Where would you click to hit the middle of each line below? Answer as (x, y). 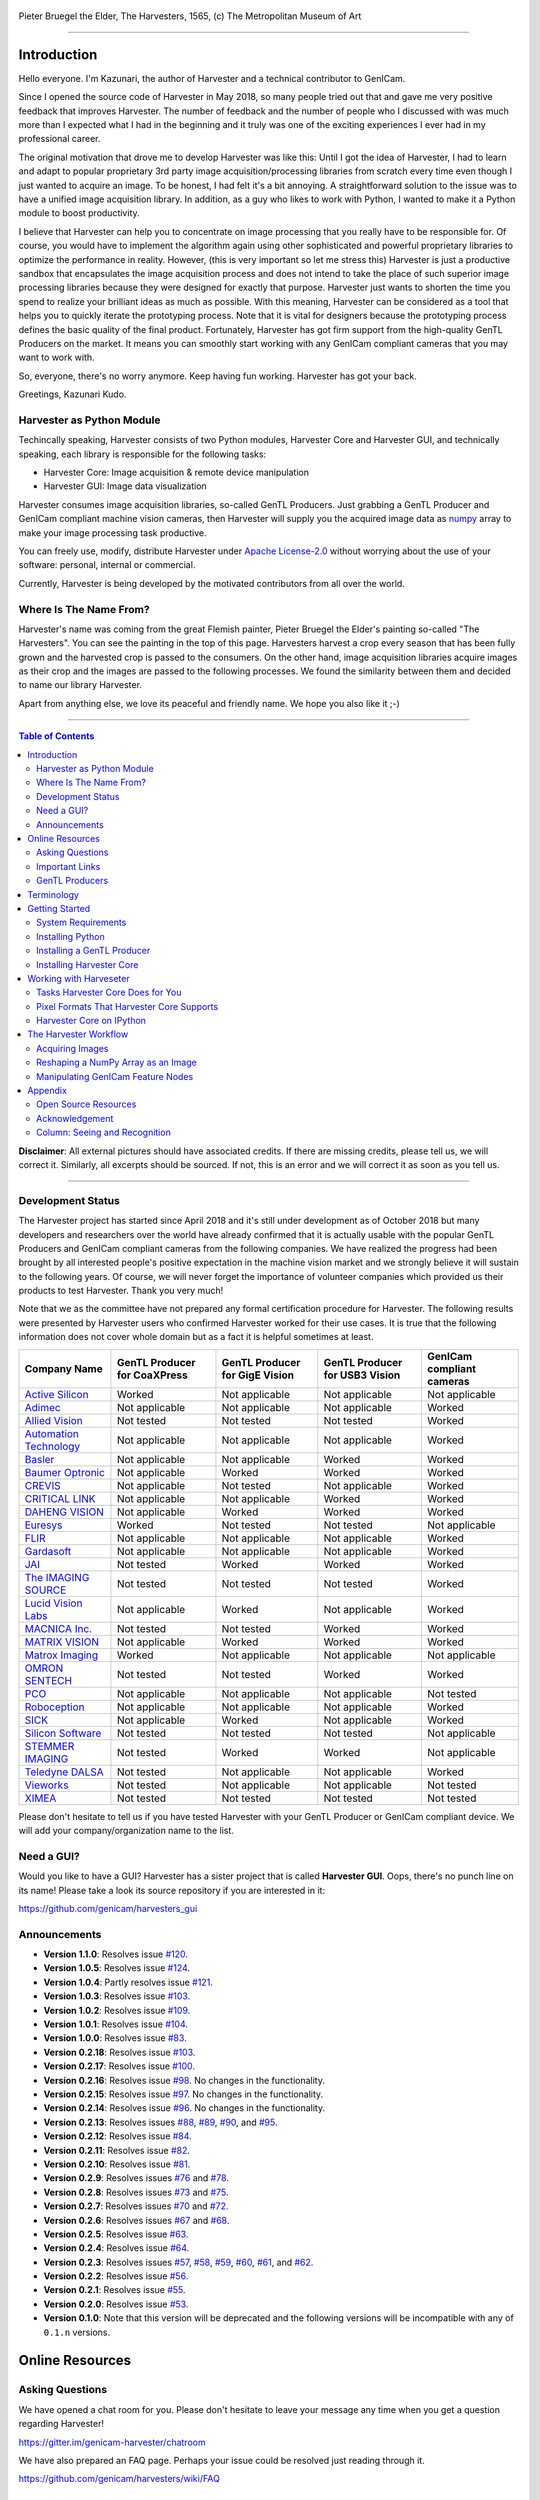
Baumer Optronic (64, 1472)
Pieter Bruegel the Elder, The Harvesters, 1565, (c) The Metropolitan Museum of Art (190, 16)
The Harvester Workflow (78, 1034)
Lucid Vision (53, 1603)
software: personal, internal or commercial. (107, 565)
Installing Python (70, 936)
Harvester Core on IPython (91, 1021)
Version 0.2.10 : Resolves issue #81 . (117, 2164)
